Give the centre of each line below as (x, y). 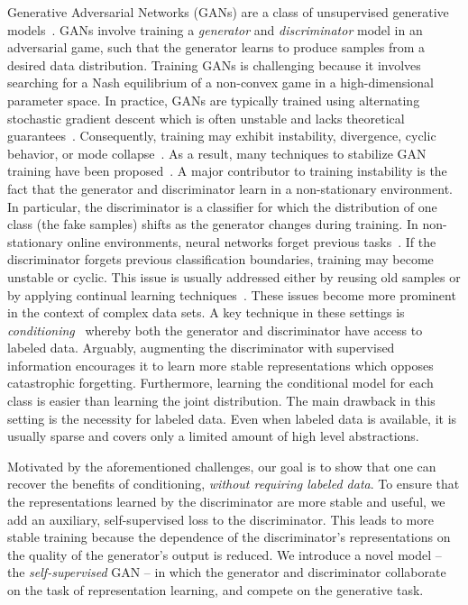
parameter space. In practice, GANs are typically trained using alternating (214, 100)
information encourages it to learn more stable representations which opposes (220, 365)
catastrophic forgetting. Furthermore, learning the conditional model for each (220, 383)
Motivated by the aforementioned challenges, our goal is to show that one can (222, 466)
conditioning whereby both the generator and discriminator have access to (215, 330)
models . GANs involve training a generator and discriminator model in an (215, 29)
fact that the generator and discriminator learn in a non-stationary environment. (230, 188)
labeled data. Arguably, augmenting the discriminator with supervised (201, 348)
